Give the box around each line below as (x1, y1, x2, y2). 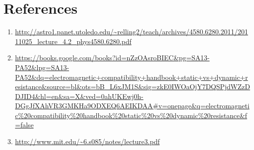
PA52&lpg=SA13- (15, 62, 69, 72)
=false (15, 120, 34, 130)
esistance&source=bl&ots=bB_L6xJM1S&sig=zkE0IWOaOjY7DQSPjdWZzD (15, 81, 250, 92)
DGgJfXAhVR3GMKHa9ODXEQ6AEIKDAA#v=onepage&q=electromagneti (15, 100, 250, 111)
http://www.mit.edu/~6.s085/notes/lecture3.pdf (15, 136, 160, 147)
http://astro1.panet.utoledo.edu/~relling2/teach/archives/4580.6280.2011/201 (15, 26, 248, 37)
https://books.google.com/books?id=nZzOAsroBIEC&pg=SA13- (15, 52, 210, 63)
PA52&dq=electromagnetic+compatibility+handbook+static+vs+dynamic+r (15, 72, 248, 82)
